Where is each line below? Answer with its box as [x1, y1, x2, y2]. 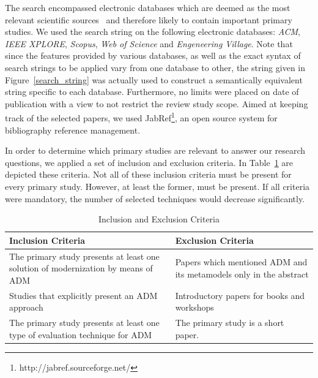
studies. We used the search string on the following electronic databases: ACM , [5, 25, 300, 38]
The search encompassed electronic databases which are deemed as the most [5, 1, 290, 13]
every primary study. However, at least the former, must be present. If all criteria [5, 180, 310, 192]
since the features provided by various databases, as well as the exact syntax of [5, 49, 301, 62]
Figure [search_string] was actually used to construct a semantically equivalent [5, 73, 303, 86]
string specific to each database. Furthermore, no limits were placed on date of [5, 85, 299, 98]
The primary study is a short [175, 316, 284, 329]
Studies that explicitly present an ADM [9, 289, 158, 301]
